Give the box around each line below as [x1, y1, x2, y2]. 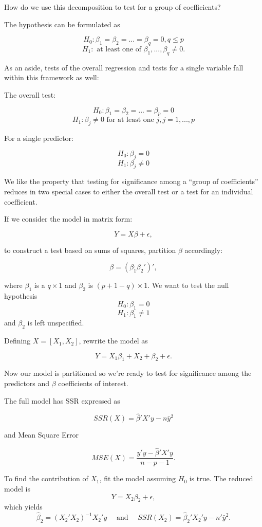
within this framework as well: [4, 72, 99, 83]
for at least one [106, 116, 154, 124]
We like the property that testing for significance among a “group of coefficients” [4, 176, 258, 187]
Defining [4, 335, 31, 346]
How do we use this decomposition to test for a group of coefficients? [4, 2, 221, 12]
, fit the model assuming [99, 473, 176, 484]
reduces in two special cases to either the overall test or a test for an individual [4, 186, 253, 196]
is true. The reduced [189, 473, 253, 484]
